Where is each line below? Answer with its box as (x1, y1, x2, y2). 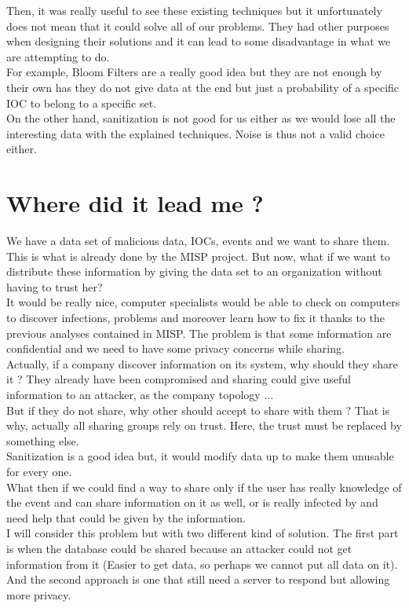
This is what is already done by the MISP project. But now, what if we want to (6, 247, 390, 264)
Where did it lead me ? (6, 187, 264, 219)
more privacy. (6, 586, 71, 603)
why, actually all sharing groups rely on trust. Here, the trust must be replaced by (6, 417, 402, 434)
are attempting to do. (6, 48, 110, 64)
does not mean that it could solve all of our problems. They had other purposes (6, 17, 389, 34)
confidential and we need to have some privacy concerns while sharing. (6, 340, 345, 357)
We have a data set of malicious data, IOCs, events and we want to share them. (6, 233, 390, 249)
